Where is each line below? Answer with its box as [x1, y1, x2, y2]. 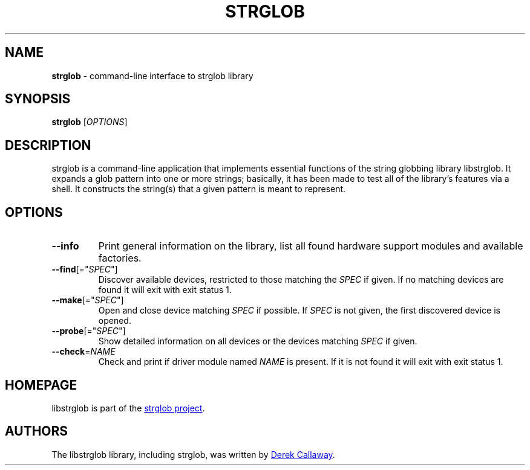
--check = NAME [51, 346, 116, 357]
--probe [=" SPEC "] [51, 326, 126, 336]
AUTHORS [5, 423, 68, 439]
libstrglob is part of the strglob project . [51, 402, 205, 413]
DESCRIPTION [5, 137, 91, 153]
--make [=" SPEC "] [51, 295, 124, 306]
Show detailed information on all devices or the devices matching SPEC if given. [98, 336, 417, 347]
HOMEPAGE [5, 377, 77, 393]
